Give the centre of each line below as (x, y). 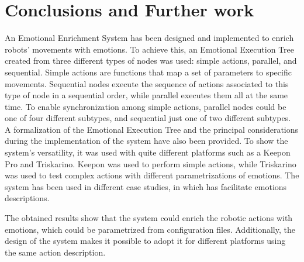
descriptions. (27, 198)
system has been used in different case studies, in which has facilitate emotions (146, 186)
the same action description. (55, 252)
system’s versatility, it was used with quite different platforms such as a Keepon (148, 152)
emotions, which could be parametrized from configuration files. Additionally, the (150, 229)
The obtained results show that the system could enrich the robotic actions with (149, 218)
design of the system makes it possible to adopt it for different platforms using (145, 241)
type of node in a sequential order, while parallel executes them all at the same (146, 95)
